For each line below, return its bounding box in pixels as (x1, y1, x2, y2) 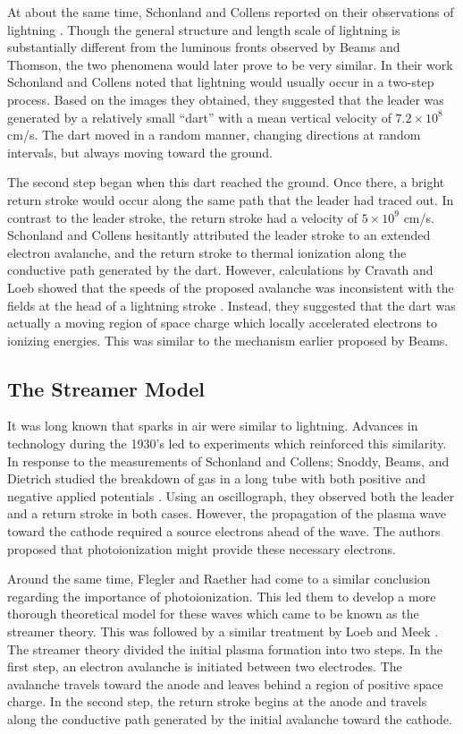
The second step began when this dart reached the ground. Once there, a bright (7, 173, 445, 192)
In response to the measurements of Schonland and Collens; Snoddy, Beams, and (7, 451, 450, 470)
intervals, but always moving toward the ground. (7, 142, 274, 161)
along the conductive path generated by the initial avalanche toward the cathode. (7, 709, 452, 728)
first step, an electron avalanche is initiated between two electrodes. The (7, 657, 402, 676)
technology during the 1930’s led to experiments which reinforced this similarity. (7, 434, 447, 453)
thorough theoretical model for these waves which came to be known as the (7, 604, 419, 623)
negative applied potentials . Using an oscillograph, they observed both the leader (7, 486, 455, 505)
